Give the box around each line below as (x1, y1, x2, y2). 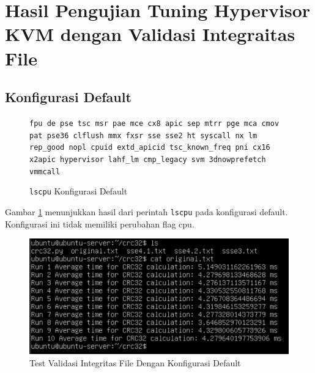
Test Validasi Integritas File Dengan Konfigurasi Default (29, 356, 241, 369)
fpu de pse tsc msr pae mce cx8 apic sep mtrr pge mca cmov (29, 119, 280, 128)
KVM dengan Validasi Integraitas (5, 21, 295, 46)
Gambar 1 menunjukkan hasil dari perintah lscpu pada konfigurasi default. (5, 205, 288, 218)
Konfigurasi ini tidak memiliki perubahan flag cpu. (5, 217, 195, 230)
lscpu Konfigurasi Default (29, 185, 128, 198)
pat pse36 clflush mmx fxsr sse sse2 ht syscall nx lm (29, 131, 258, 140)
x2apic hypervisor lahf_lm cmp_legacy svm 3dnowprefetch (29, 155, 266, 164)
